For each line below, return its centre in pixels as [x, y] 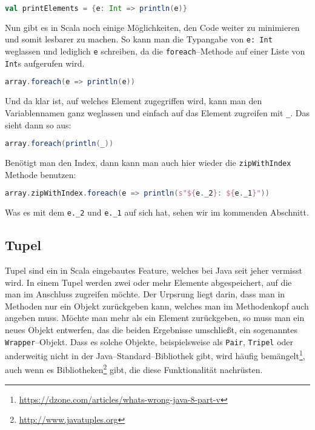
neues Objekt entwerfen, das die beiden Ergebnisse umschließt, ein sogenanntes [151, 329]
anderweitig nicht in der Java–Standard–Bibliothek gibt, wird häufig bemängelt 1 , [155, 355]
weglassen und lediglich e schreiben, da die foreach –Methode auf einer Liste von [155, 51]
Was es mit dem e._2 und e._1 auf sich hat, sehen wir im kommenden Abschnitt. [157, 212]
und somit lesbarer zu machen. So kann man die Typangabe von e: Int [139, 39]
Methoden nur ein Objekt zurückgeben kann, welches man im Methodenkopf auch [157, 306]
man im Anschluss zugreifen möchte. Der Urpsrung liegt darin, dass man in [145, 294]
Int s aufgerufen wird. [45, 63]
